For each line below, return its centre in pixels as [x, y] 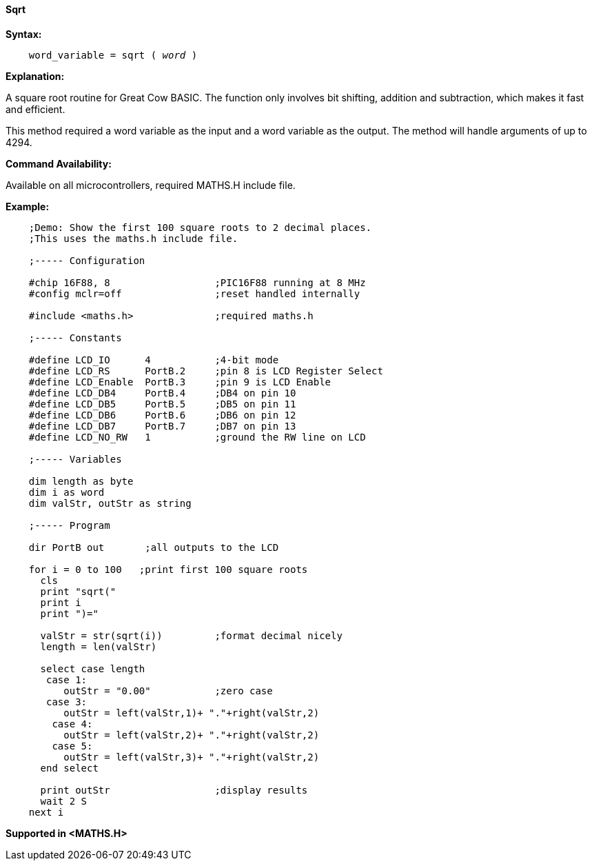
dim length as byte [81, 481]
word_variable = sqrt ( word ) [113, 55]
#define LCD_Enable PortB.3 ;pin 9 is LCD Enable [180, 382]
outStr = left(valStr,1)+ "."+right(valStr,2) [192, 713]
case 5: [72, 746]
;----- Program [69, 525]
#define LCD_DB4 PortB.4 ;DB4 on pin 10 [162, 393]
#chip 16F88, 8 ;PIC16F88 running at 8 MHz [197, 282]
